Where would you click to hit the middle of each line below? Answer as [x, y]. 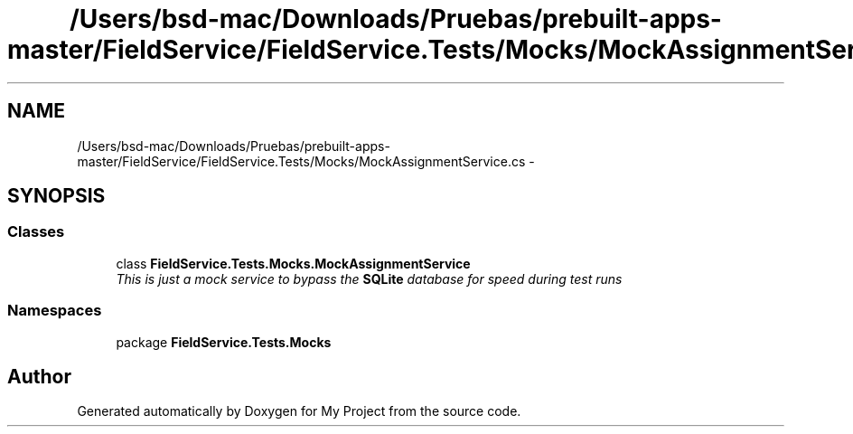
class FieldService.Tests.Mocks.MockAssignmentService [293, 263]
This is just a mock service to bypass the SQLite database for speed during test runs [369, 278]
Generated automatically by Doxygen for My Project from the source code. [299, 411]
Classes [36, 232]
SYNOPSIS [56, 196]
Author [39, 376]
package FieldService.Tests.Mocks [224, 342]
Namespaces [55, 311]
